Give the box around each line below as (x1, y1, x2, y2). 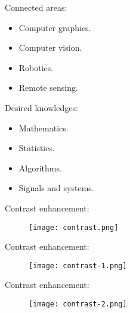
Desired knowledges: (5, 101, 78, 113)
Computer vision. (18, 41, 82, 54)
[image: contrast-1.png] (29, 261, 127, 270)
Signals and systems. (18, 182, 94, 194)
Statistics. (18, 142, 55, 154)
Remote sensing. (18, 81, 78, 94)
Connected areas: (5, 1, 67, 13)
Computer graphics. (18, 21, 91, 33)
